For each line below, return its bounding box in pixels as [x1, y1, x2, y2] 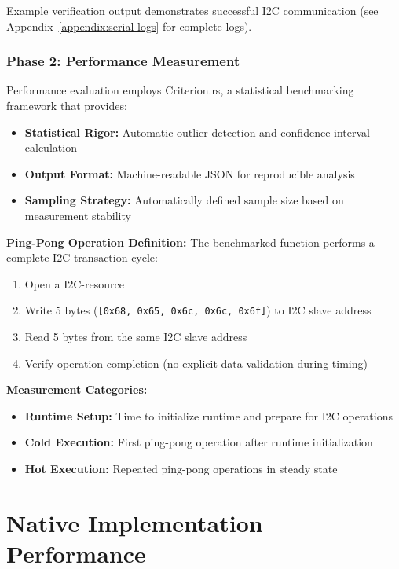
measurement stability [24, 207, 131, 223]
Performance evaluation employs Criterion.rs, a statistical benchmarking [6, 82, 354, 98]
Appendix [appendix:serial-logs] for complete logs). [6, 17, 252, 34]
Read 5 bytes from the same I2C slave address [24, 329, 247, 344]
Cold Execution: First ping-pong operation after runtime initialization [24, 434, 373, 450]
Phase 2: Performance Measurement [6, 51, 240, 71]
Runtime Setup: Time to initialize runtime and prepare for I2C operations [24, 407, 393, 424]
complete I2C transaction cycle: [6, 249, 158, 266]
